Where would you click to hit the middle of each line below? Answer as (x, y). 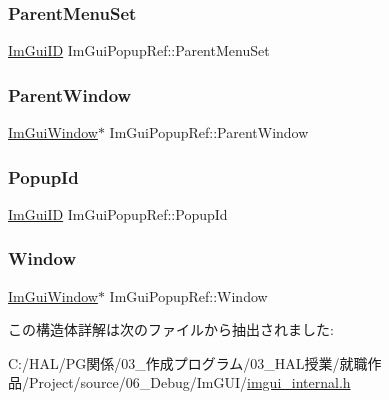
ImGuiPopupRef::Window (188, 295)
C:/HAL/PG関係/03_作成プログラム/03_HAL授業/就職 (188, 362)
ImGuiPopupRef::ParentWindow (209, 132)
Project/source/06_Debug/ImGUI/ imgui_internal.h (189, 382)
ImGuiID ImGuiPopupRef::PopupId (118, 213)
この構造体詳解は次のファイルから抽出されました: (171, 329)
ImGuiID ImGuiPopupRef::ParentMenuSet (139, 50)
